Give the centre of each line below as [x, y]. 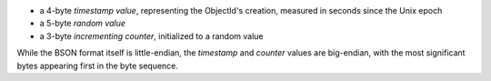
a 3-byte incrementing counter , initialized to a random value [151, 35]
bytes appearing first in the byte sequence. [98, 66]
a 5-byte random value [83, 24]
